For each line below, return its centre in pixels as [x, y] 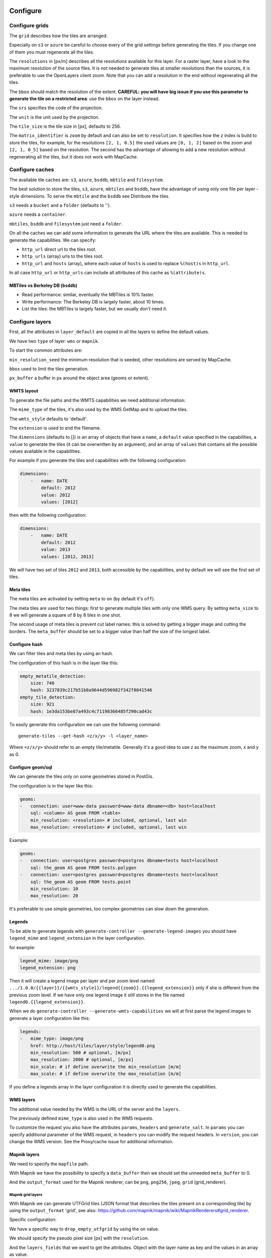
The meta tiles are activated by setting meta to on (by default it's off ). [82, 599]
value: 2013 [55, 549]
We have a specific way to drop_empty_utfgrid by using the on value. [84, 1229]
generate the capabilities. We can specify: [53, 240]
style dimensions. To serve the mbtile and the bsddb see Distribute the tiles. [90, 196]
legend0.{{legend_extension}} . [47, 1002]
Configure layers [30, 322]
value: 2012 [55, 495]
